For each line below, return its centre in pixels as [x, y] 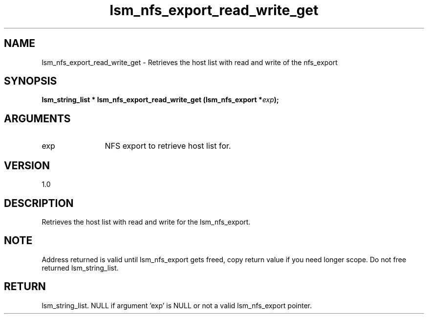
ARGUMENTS [37, 118]
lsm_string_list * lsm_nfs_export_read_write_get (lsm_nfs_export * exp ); [160, 100]
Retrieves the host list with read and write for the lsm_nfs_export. [146, 222]
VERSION [27, 165]
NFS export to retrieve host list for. [168, 146]
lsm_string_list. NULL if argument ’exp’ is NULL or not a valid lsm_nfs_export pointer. [177, 305]
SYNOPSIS [31, 81]
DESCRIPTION [39, 203]
